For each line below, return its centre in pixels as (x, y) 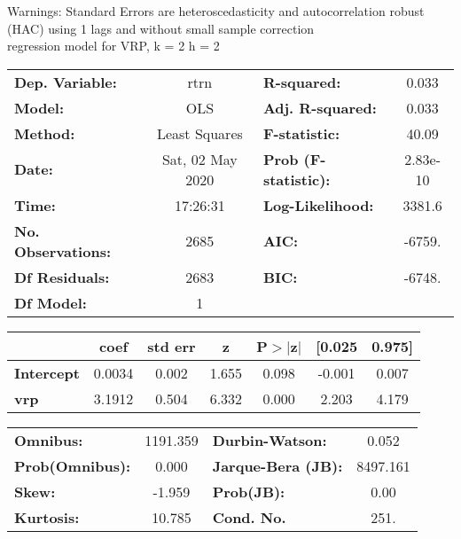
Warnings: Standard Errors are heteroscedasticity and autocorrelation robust (216, 11)
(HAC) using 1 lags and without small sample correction (161, 28)
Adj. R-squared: (320, 107)
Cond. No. (249, 517)
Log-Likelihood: (318, 205)
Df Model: (51, 302)
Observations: (63, 251)
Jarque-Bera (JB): (277, 465)
